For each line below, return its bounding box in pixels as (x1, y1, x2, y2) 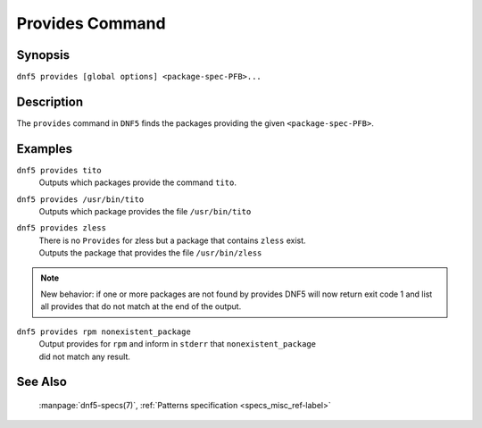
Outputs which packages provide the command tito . (38, 177, 237, 188)
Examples (16, 141, 73, 156)
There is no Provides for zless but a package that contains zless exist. (38, 235, 307, 246)
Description (16, 94, 84, 109)
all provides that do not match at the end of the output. (40, 301, 242, 312)
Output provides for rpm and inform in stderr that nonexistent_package (38, 339, 317, 349)
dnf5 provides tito (16, 165, 102, 175)
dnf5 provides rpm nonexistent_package (16, 326, 191, 337)
